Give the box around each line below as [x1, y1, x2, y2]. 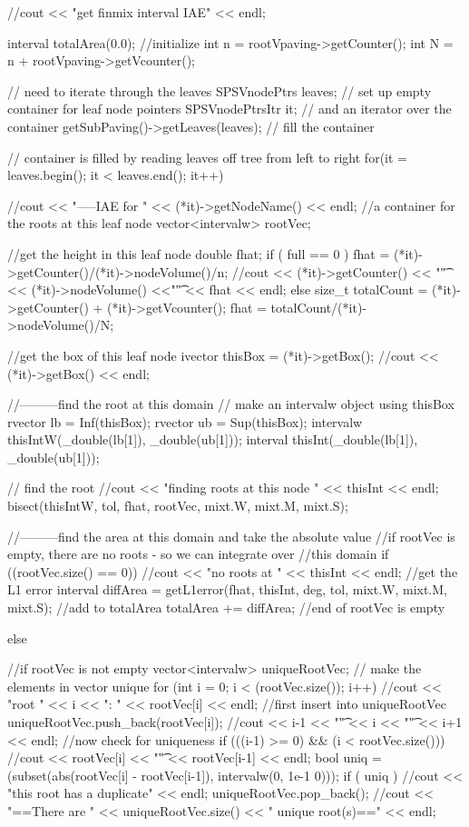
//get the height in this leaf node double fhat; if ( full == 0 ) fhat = [7, 244, 390, 263]
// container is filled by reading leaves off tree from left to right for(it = [7, 147, 407, 166]
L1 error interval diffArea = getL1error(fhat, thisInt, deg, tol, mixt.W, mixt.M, [7, 580, 447, 599]
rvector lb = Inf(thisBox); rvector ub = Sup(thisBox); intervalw [7, 412, 363, 431]
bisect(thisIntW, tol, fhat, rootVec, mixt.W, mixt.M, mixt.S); [7, 496, 348, 515]
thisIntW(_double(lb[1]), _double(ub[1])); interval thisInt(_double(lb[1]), [7, 430, 418, 449]
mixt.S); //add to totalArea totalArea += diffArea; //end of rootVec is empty [7, 598, 445, 617]
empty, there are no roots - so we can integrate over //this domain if [7, 544, 389, 563]
